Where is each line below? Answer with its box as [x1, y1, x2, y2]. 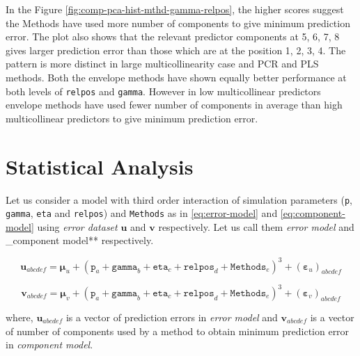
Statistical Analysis [6, 152, 194, 180]
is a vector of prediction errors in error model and [65, 310, 278, 325]
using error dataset [37, 219, 118, 234]
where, [6, 310, 33, 325]
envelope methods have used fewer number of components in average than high [6, 97, 343, 112]
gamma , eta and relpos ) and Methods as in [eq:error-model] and [6, 206, 278, 220]
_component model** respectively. [6, 233, 154, 248]
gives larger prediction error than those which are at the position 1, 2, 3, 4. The [6, 42, 346, 57]
